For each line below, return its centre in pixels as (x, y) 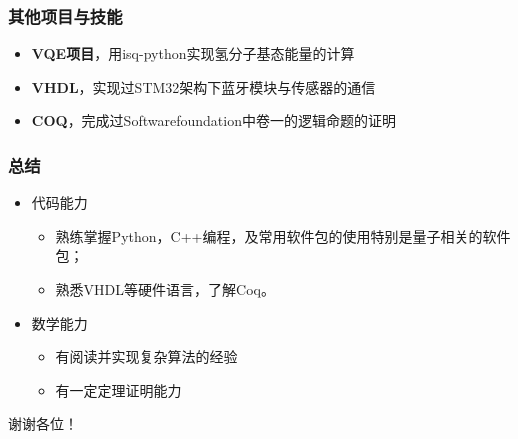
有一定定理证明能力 (118, 389)
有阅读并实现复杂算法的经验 (146, 356)
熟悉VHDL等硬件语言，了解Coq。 (165, 289)
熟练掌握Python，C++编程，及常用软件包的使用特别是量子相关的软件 (283, 235)
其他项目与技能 (65, 15)
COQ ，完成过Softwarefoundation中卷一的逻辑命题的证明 (213, 120)
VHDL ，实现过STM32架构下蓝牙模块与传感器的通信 (203, 86)
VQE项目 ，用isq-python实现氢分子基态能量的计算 (193, 53)
